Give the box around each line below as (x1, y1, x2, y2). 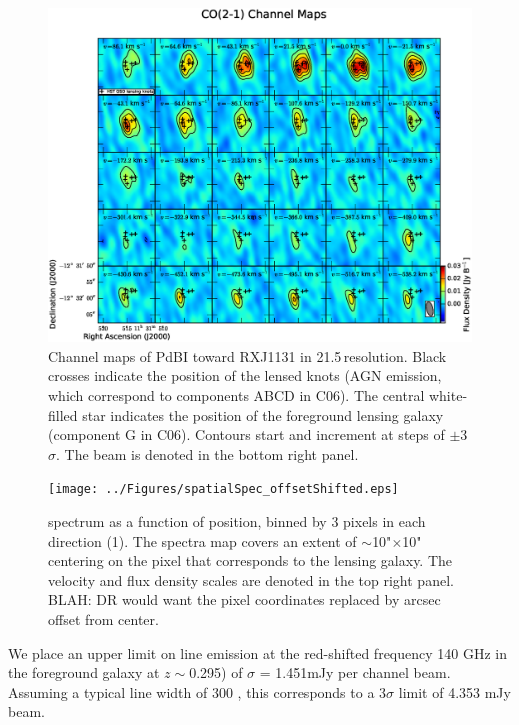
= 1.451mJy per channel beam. (259, 662, 451, 683)
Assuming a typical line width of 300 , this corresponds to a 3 (8, 681, 387, 702)
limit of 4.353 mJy (398, 681, 511, 702)
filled (48, 404, 78, 425)
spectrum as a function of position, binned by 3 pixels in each (48, 510, 426, 531)
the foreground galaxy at (8, 662, 160, 683)
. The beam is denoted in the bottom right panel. (56, 443, 359, 464)
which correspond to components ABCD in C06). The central (48, 384, 425, 405)
